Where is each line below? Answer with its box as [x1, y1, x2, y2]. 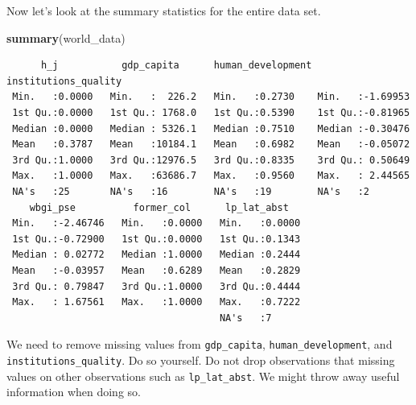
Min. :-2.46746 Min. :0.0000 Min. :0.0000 [12, 217, 301, 229]
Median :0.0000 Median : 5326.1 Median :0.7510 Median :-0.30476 [12, 122, 410, 134]
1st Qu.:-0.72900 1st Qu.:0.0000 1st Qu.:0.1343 [12, 233, 301, 245]
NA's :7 [219, 312, 272, 324]
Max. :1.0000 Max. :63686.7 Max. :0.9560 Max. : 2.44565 [12, 170, 410, 182]
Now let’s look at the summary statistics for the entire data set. [6, 2, 321, 19]
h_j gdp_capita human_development [40, 60, 312, 72]
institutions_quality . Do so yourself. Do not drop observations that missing [6, 351, 395, 368]
